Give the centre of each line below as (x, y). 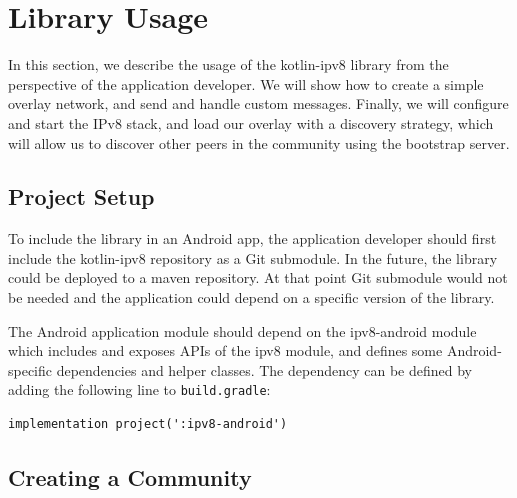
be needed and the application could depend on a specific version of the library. (251, 297)
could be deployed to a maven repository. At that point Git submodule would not (258, 277)
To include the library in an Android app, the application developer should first (252, 238)
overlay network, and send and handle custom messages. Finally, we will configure (258, 103)
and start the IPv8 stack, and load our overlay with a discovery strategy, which (251, 122)
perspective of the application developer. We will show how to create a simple (246, 83)
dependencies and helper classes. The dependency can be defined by (264, 369)
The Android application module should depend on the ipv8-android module (242, 330)
